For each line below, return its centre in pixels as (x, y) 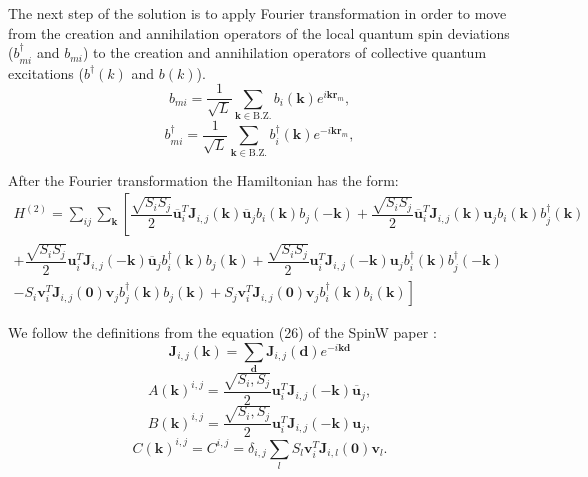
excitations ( (46, 72)
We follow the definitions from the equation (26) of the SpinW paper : (222, 332)
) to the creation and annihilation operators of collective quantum (284, 52)
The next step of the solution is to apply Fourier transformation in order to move (257, 13)
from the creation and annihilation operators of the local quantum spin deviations (259, 32)
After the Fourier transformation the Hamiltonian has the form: (203, 179)
